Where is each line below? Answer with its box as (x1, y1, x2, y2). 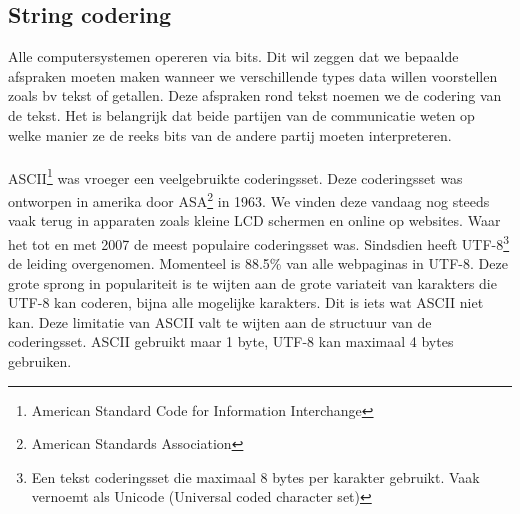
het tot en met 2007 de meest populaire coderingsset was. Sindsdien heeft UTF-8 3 (8, 230, 510, 254)
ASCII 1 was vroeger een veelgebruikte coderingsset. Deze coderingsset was (8, 164, 463, 188)
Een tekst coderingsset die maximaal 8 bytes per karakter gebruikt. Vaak (31, 466, 480, 487)
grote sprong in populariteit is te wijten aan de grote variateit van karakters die (8, 272, 497, 293)
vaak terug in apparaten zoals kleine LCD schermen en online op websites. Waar (8, 210, 501, 231)
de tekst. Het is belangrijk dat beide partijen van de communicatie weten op (8, 104, 475, 125)
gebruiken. (8, 351, 72, 372)
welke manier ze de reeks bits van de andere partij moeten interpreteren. (8, 124, 452, 145)
